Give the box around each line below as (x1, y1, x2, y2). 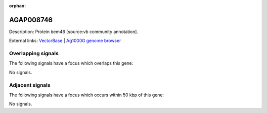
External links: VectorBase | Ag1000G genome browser (9, 38, 121, 44)
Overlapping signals (9, 50, 59, 57)
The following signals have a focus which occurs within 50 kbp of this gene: (9, 92, 164, 98)
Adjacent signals (9, 81, 50, 88)
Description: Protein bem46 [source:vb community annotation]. (9, 29, 138, 35)
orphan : (9, 3, 26, 8)
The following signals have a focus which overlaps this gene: (9, 60, 133, 66)
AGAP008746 (9, 15, 53, 24)
